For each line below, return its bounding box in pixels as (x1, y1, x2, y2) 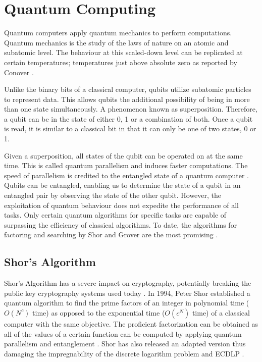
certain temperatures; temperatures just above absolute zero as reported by (4, 57, 237, 67)
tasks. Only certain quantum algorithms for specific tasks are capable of (4, 210, 227, 220)
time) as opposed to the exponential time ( (32, 307, 165, 318)
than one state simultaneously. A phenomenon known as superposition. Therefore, (4, 104, 257, 114)
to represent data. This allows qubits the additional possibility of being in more (4, 93, 250, 104)
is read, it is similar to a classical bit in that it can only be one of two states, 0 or (4, 123, 256, 134)
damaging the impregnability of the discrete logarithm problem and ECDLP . (4, 348, 244, 358)
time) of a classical (192, 307, 250, 318)
